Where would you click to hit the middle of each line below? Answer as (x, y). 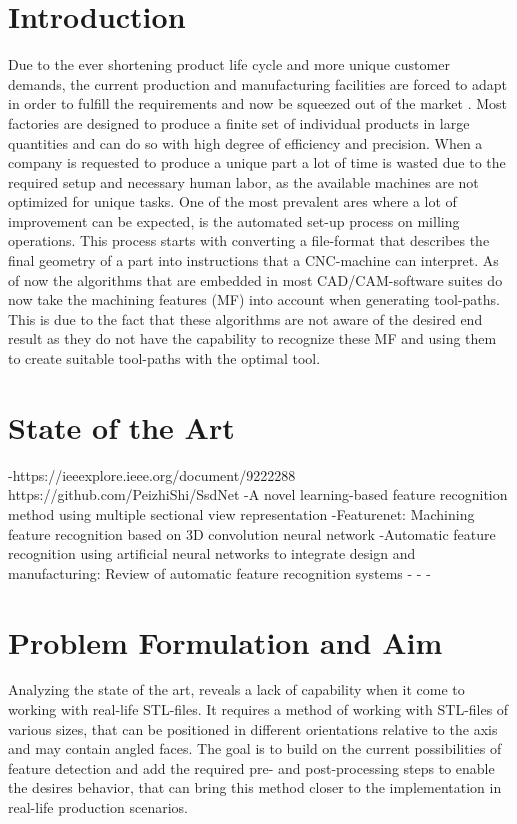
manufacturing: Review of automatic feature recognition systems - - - (219, 572)
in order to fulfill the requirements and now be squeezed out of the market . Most (257, 103)
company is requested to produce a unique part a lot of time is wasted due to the (257, 162)
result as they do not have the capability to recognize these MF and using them (252, 338)
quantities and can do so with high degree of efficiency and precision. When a (245, 142)
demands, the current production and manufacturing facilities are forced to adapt (257, 83)
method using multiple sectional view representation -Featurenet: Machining (241, 513)
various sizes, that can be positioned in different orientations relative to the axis (253, 728)
